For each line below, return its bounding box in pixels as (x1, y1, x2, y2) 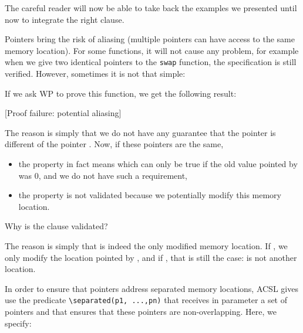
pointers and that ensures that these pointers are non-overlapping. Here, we (5, 305, 277, 317)
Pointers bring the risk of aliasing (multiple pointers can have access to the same (5, 33, 295, 45)
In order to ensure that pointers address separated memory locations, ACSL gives (5, 282, 298, 294)
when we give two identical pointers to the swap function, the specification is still (5, 56, 297, 68)
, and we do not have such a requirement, (38, 169, 188, 181)
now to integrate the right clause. (5, 13, 124, 25)
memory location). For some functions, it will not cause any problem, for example (5, 44, 299, 56)
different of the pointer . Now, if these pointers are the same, (5, 138, 224, 150)
